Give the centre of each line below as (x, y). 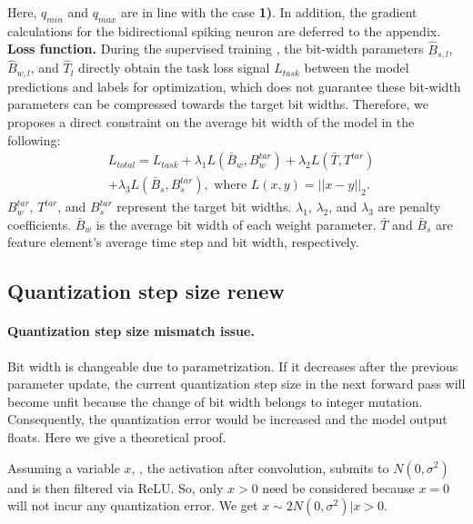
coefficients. (40, 224)
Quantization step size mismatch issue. (131, 331)
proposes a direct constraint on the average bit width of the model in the (211, 121)
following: (34, 139)
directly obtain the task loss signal (174, 68)
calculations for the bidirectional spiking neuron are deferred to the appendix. (224, 30)
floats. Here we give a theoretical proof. (117, 436)
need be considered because (338, 487)
